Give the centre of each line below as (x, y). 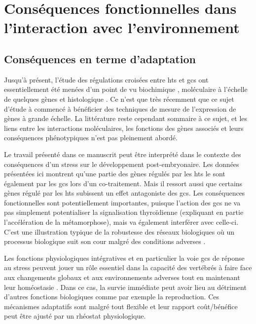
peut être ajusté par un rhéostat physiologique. (75, 316)
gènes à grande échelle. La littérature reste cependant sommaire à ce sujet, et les (126, 118)
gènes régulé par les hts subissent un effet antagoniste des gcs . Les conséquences (125, 193)
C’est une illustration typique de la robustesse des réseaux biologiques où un (119, 231)
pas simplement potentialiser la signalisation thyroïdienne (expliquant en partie (124, 212)
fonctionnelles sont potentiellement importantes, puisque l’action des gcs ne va (122, 202)
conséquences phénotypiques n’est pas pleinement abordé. (91, 138)
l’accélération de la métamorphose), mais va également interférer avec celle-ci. (121, 222)
